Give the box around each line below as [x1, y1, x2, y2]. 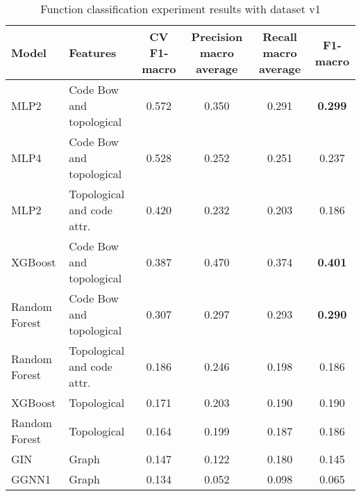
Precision [191, 29, 243, 45]
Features [69, 45, 117, 61]
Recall [262, 29, 297, 45]
